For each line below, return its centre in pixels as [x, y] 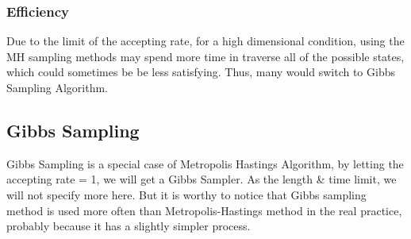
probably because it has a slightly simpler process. [129, 226]
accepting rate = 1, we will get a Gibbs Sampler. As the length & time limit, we [202, 179]
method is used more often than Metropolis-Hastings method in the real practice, [204, 210]
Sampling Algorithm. [58, 87]
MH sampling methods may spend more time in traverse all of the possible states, [205, 56]
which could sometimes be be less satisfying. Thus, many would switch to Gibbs [201, 72]
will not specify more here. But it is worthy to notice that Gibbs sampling [186, 194]
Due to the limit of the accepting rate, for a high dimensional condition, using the [205, 41]
